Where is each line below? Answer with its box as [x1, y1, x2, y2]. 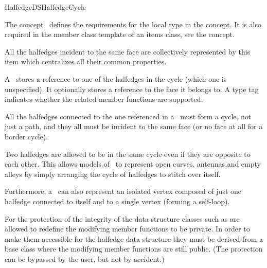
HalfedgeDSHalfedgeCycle [5, 2, 86, 12]
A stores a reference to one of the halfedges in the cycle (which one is [5, 73, 227, 84]
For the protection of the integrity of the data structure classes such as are [5, 213, 240, 224]
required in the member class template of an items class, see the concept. [5, 29, 235, 40]
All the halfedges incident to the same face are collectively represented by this [5, 46, 251, 57]
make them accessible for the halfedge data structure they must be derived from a [5, 233, 263, 244]
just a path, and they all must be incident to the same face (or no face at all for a [5, 121, 263, 132]
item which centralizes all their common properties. [5, 56, 167, 67]
